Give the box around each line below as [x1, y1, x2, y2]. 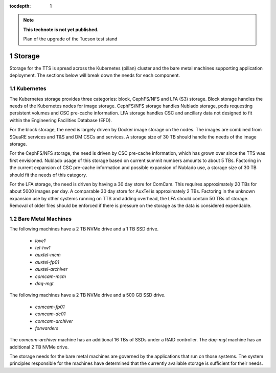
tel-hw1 [35, 245, 51, 250]
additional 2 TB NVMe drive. [9, 344, 69, 350]
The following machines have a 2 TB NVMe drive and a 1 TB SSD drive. [9, 226, 159, 232]
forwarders [35, 325, 59, 331]
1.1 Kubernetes [9, 85, 47, 92]
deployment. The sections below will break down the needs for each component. [9, 72, 180, 79]
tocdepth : [9, 3, 31, 9]
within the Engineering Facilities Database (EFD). [9, 117, 112, 123]
